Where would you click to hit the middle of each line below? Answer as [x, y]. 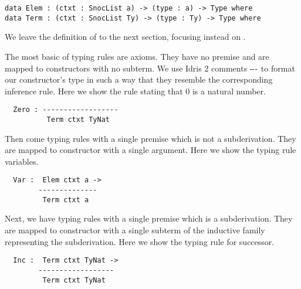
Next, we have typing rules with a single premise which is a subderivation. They [149, 218]
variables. [22, 161]
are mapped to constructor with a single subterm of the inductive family [135, 230]
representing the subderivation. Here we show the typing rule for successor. [140, 241]
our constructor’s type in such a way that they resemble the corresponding [139, 79]
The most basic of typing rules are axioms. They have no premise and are [137, 56]
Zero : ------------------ [66, 110]
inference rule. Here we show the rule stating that [94, 91]
